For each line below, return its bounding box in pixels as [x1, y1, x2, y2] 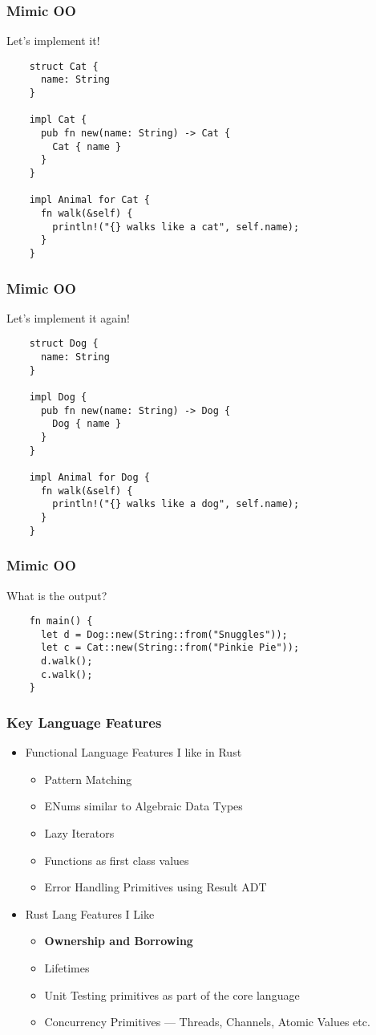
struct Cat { [29, 60, 99, 72]
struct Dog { [29, 338, 99, 350]
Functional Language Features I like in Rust [25, 744, 242, 761]
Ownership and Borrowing [44, 932, 193, 949]
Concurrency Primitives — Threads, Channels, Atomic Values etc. [44, 1013, 370, 1030]
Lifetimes [44, 960, 90, 976]
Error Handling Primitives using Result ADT [44, 879, 267, 895]
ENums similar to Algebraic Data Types [44, 798, 243, 814]
